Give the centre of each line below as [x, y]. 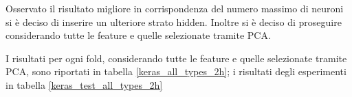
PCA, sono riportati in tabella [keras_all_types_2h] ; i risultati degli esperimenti [176, 71]
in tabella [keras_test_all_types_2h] [84, 84]
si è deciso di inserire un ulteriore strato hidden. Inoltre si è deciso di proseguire [174, 22]
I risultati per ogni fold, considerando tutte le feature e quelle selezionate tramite [176, 58]
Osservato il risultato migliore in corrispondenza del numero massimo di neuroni [175, 8]
